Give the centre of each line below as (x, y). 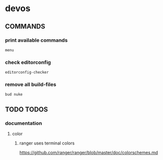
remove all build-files (31, 84)
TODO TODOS (27, 109)
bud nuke (14, 95)
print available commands (36, 40)
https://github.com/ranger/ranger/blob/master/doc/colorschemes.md (89, 153)
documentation (24, 123)
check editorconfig (28, 62)
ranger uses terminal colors (47, 143)
